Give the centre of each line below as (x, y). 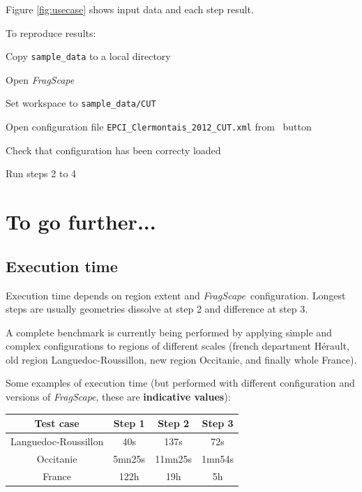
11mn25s (174, 458)
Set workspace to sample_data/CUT (81, 103)
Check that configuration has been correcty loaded (113, 150)
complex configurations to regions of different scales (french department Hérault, (178, 346)
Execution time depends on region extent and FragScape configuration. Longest (176, 295)
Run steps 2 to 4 (41, 173)
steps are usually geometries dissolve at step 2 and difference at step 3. (157, 309)
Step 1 (129, 423)
